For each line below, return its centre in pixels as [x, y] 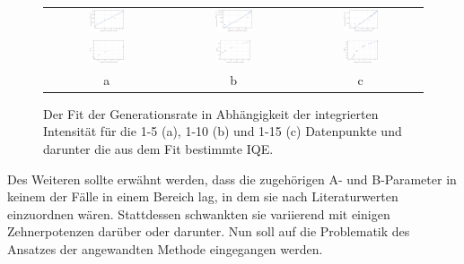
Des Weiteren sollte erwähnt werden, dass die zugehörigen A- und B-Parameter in [232, 179]
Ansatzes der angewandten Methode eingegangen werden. [165, 248]
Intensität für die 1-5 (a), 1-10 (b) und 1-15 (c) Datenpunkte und [223, 131]
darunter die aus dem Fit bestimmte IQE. [158, 148]
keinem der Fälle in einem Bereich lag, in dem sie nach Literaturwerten [203, 196]
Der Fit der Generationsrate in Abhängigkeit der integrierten [211, 113]
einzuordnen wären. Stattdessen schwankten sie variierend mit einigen [199, 213]
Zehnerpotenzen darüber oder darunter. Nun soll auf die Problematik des [209, 231]
